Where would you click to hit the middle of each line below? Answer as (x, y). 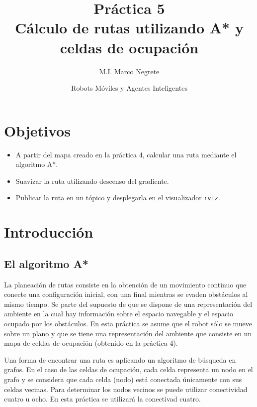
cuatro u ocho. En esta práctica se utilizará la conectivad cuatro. (102, 399)
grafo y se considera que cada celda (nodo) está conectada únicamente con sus (123, 379)
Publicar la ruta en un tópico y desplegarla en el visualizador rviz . (118, 198)
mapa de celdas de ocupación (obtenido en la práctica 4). (91, 343)
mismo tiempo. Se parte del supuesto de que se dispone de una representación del (128, 304)
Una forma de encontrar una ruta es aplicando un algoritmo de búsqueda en (120, 359)
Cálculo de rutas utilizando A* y (129, 28)
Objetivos (37, 130)
